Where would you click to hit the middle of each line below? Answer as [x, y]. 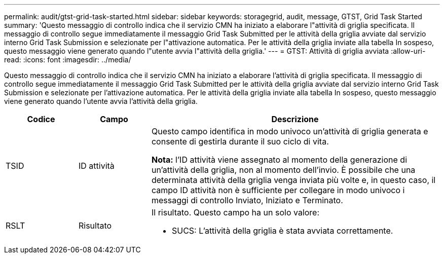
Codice [41, 119]
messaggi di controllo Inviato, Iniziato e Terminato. [247, 200]
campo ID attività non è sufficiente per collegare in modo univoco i [278, 190]
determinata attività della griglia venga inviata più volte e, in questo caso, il [293, 180]
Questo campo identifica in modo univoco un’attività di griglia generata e [290, 131]
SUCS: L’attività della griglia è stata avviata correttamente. [282, 231]
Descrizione [295, 119]
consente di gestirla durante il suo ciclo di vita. [240, 141]
